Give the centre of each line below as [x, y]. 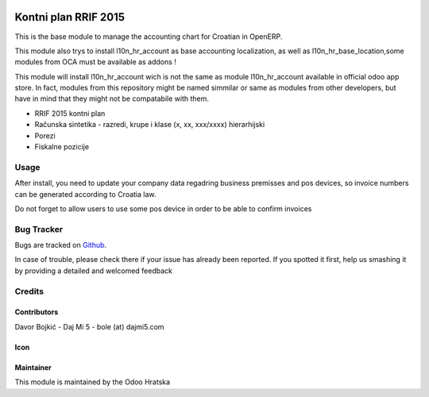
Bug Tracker [39, 229]
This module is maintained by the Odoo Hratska [93, 382]
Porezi [45, 136]
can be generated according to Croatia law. [85, 194]
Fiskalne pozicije [62, 147]
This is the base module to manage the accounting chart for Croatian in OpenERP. [149, 37]
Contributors [37, 312]
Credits [29, 291]
